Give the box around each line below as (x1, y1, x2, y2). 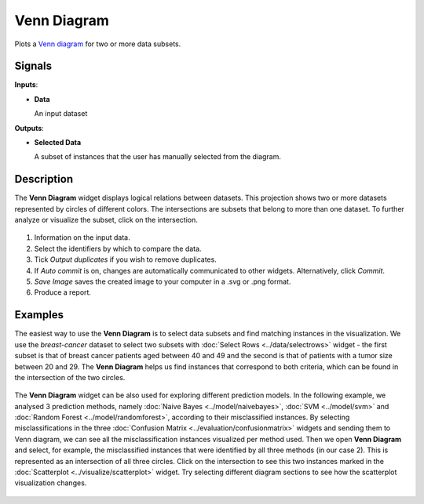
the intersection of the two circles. (14, 372, 126, 382)
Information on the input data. (34, 233, 130, 242)
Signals (14, 60, 53, 73)
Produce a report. (34, 288, 92, 297)
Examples (14, 308, 64, 321)
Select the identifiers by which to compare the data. (34, 244, 202, 253)
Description (14, 172, 74, 186)
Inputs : (14, 80, 38, 89)
